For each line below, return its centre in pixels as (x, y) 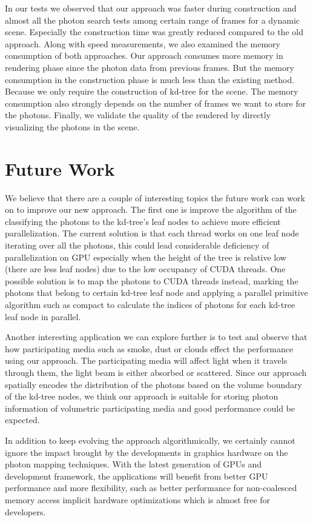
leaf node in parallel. (43, 316)
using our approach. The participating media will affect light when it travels (146, 360)
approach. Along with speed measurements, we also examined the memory (143, 43)
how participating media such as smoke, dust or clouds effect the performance (149, 348)
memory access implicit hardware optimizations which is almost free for (138, 499)
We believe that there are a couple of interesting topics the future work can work (155, 197)
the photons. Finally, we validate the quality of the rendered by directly (138, 115)
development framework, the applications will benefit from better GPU (137, 476)
